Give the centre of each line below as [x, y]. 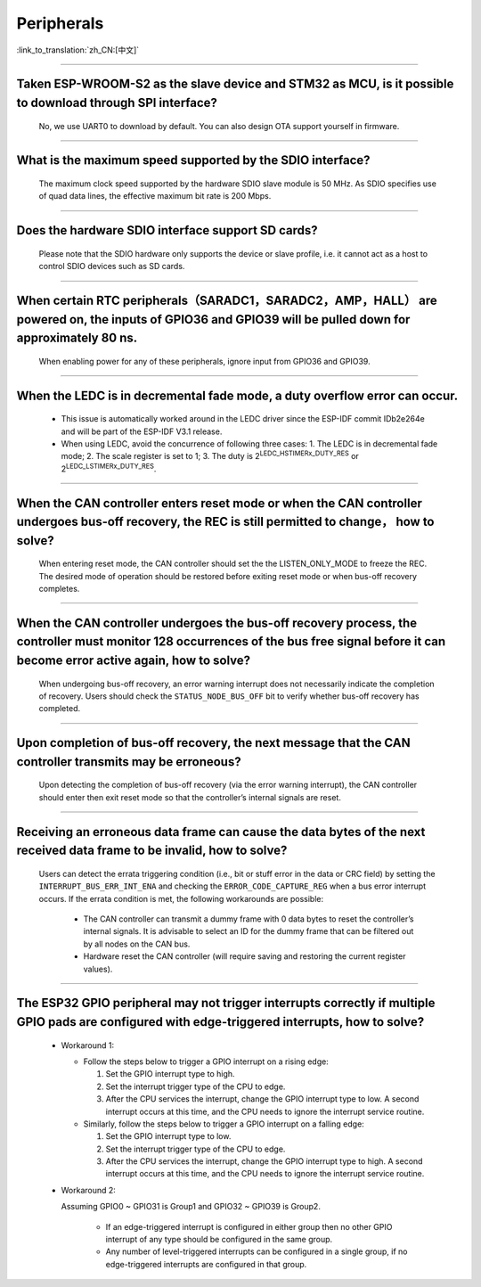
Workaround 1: [88, 1045]
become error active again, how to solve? [134, 661]
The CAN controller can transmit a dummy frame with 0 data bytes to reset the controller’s [249, 919]
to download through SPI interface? [117, 102]
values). [98, 969]
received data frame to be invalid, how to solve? [152, 851]
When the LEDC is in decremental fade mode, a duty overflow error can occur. [237, 395]
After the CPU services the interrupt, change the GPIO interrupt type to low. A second [262, 1099]
